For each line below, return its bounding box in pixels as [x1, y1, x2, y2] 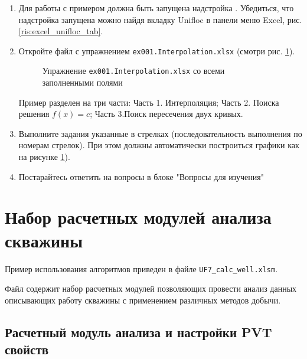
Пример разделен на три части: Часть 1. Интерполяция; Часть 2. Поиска [18, 96, 279, 108]
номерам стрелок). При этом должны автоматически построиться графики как [18, 139, 299, 151]
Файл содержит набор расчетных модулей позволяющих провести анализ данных [5, 282, 297, 295]
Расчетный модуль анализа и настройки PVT [5, 322, 272, 341]
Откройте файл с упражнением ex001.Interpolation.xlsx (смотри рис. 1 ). [18, 44, 295, 57]
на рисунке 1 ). [18, 151, 70, 163]
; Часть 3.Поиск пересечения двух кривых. [90, 107, 243, 120]
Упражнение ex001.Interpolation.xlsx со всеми [42, 64, 225, 77]
